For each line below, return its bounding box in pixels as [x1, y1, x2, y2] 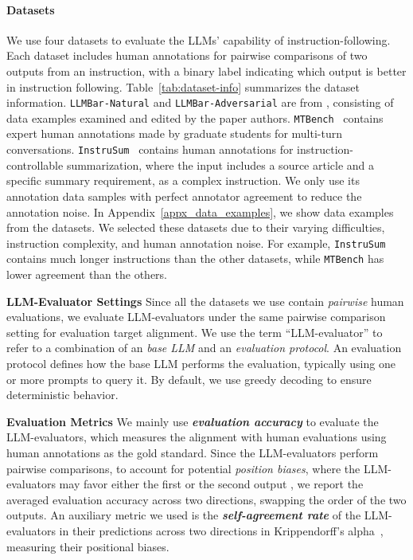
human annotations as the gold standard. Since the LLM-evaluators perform [6, 444, 379, 460]
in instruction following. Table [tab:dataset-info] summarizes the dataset [6, 78, 360, 95]
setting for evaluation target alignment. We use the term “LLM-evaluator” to [6, 323, 383, 340]
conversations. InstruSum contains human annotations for [6, 141, 294, 158]
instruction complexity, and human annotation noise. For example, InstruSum [6, 234, 386, 251]
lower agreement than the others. [6, 266, 168, 283]
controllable [6, 156, 64, 173]
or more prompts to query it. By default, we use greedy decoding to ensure [6, 370, 372, 387]
